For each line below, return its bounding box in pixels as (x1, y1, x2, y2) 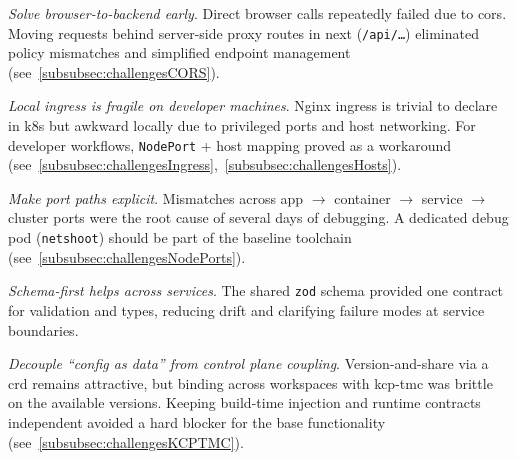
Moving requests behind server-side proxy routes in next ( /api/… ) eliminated (8, 22, 479, 43)
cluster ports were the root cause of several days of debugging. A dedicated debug (8, 207, 509, 228)
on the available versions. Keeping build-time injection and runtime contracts (8, 392, 481, 413)
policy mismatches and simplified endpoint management (8, 42, 351, 63)
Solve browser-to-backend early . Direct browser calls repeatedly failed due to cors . (8, 3, 507, 23)
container (334, 187, 391, 208)
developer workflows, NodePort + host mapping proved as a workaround (8, 134, 452, 155)
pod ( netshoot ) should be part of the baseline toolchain (8, 227, 352, 248)
